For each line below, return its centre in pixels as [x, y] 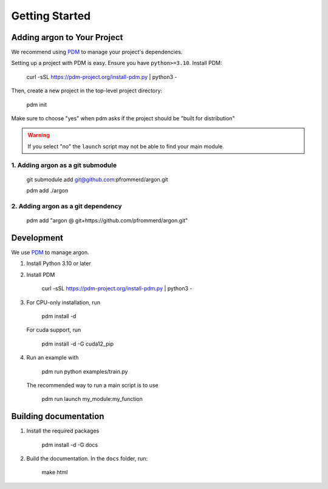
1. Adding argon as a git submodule [64, 165]
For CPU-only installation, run [63, 302]
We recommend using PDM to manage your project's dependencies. [97, 52]
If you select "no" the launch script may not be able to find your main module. [126, 146]
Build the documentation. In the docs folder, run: [87, 458]
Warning [39, 135]
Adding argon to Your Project [67, 37]
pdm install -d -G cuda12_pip [78, 344]
